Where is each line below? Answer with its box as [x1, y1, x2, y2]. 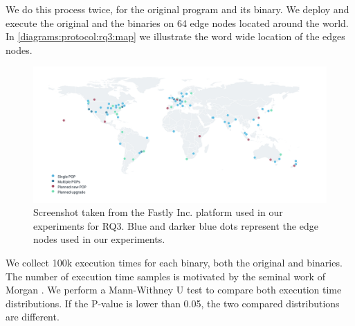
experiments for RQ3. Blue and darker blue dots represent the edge [33, 218, 318, 233]
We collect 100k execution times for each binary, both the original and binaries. [6, 255, 343, 270]
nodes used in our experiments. [33, 232, 165, 246]
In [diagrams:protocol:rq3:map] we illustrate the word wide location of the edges [6, 29, 345, 44]
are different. [6, 309, 60, 324]
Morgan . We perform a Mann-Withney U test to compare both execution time [6, 282, 342, 297]
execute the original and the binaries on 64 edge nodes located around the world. [6, 15, 349, 30]
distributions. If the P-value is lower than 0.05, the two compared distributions [6, 296, 340, 310]
